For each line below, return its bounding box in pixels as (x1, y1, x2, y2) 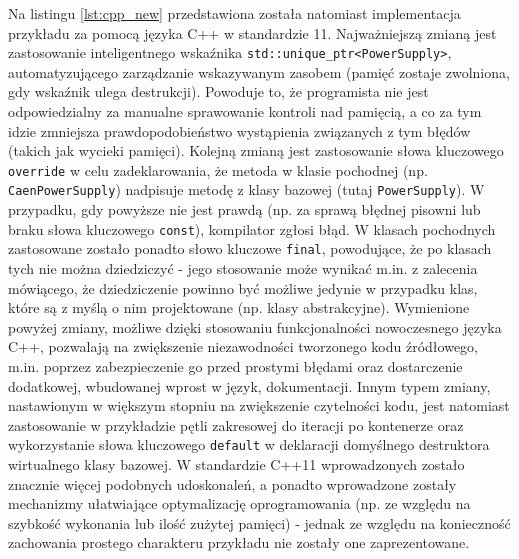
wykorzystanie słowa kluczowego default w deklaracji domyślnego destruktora (8, 434, 490, 455)
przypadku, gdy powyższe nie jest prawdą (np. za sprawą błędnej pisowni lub (8, 199, 481, 220)
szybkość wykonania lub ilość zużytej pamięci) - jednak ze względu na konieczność (8, 512, 511, 533)
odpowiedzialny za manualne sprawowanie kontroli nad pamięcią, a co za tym (8, 101, 482, 122)
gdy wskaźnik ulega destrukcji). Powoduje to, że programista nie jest (8, 81, 429, 102)
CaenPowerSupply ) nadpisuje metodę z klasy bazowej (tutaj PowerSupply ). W (8, 179, 485, 200)
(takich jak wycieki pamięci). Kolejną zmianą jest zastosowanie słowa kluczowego (8, 140, 504, 161)
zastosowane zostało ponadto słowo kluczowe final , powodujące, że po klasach (8, 238, 492, 259)
